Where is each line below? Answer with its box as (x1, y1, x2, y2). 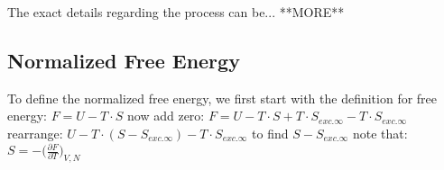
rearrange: (7, 123, 63, 142)
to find (252, 123, 289, 142)
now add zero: (127, 106, 205, 125)
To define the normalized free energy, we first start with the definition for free (7, 88, 438, 107)
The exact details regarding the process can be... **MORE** (7, 3, 345, 21)
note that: (352, 123, 408, 142)
